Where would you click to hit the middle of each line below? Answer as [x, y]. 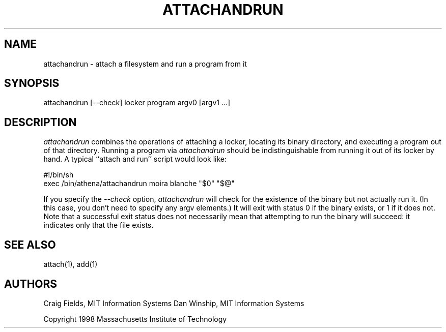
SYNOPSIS [32, 83]
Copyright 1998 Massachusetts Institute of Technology [135, 319]
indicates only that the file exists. [99, 225]
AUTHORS [31, 284]
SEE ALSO [30, 245]
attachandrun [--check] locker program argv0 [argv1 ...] [137, 103]
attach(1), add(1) [71, 264]
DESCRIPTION [40, 122]
